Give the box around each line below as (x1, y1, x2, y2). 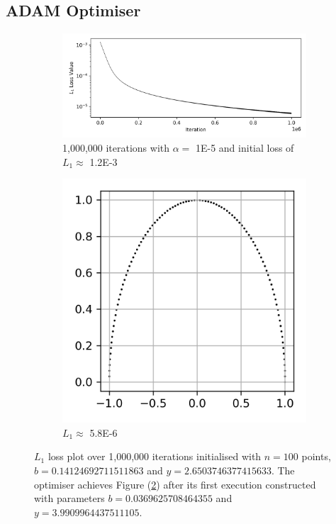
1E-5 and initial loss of (195, 140, 294, 155)
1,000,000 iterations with (62, 140, 170, 155)
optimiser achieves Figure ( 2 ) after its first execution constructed (34, 476, 316, 491)
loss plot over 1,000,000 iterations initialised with (47, 449, 262, 464)
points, (301, 449, 331, 464)
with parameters (34, 491, 105, 506)
